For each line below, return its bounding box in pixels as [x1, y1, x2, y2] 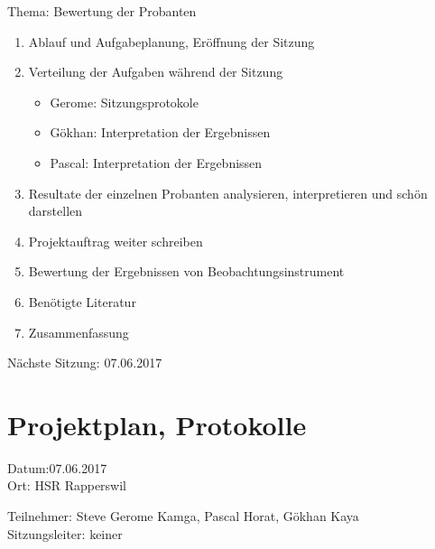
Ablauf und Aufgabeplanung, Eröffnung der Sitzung [28, 32, 315, 51]
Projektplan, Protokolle [7, 405, 307, 442]
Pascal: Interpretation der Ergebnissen [50, 153, 263, 172]
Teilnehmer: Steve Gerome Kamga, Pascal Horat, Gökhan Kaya [7, 507, 359, 526]
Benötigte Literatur [28, 292, 136, 311]
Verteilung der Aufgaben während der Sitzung [28, 62, 283, 81]
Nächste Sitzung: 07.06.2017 [7, 353, 162, 372]
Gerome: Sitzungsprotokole [50, 92, 199, 111]
